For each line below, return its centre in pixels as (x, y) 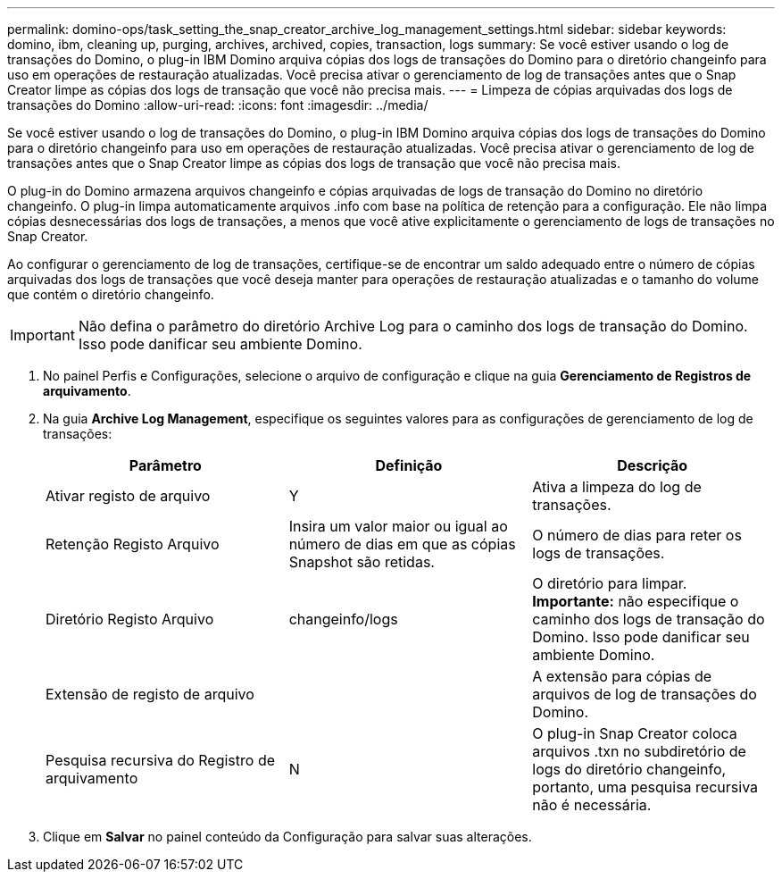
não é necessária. (592, 805)
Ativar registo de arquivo (128, 496)
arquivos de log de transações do (645, 694)
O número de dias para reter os (637, 535)
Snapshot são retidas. (362, 562)
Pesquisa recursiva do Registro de (161, 760)
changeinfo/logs (343, 619)
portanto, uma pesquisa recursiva (645, 787)
